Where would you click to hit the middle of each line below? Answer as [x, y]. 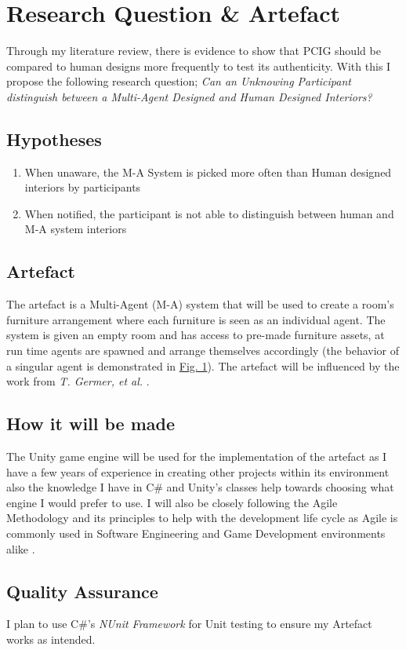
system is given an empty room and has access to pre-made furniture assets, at [196, 335]
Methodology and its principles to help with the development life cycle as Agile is [202, 518]
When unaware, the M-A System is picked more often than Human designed [208, 172]
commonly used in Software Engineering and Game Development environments [196, 533]
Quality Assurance [82, 591]
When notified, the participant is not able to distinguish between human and [209, 213]
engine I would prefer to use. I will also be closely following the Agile [172, 502]
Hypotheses [54, 139]
